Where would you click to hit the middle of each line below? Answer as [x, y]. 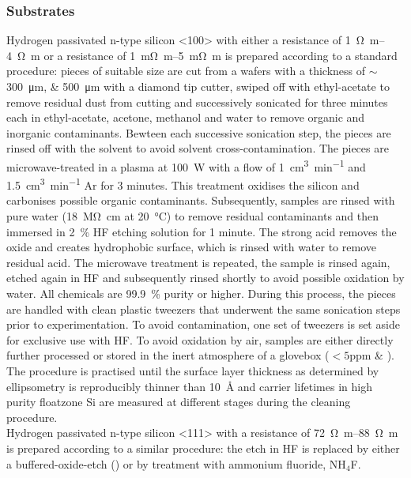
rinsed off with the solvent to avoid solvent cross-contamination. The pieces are [198, 148]
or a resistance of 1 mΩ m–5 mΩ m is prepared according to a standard [221, 55]
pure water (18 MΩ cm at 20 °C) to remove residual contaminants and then [193, 216]
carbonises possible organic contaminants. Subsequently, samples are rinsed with [201, 200]
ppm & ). [372, 355]
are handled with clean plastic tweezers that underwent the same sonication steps [204, 309]
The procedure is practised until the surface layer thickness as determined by [193, 371]
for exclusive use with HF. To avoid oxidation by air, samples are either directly [200, 339]
